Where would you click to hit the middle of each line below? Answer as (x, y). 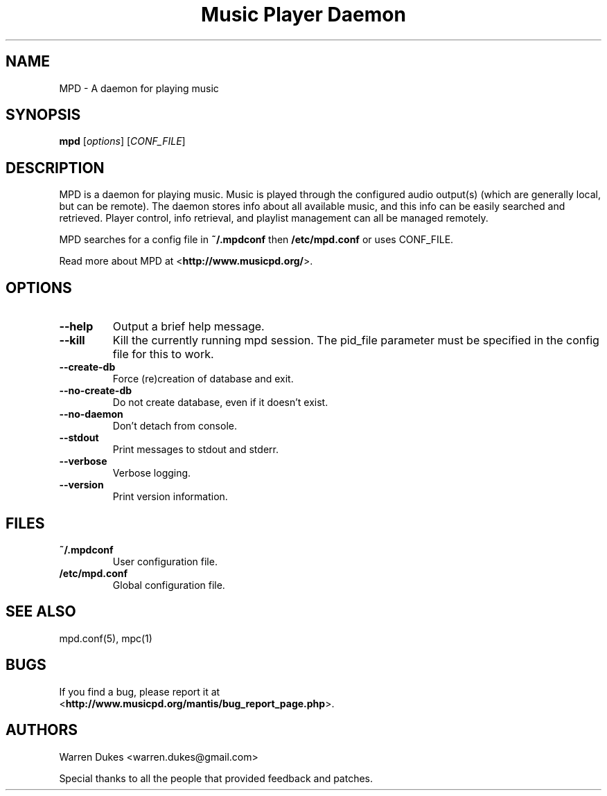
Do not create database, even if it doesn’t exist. (220, 403)
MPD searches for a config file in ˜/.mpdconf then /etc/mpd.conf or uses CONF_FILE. (256, 240)
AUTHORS (42, 730)
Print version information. (170, 497)
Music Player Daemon (303, 15)
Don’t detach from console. (175, 426)
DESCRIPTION (55, 168)
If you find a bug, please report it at (140, 691)
